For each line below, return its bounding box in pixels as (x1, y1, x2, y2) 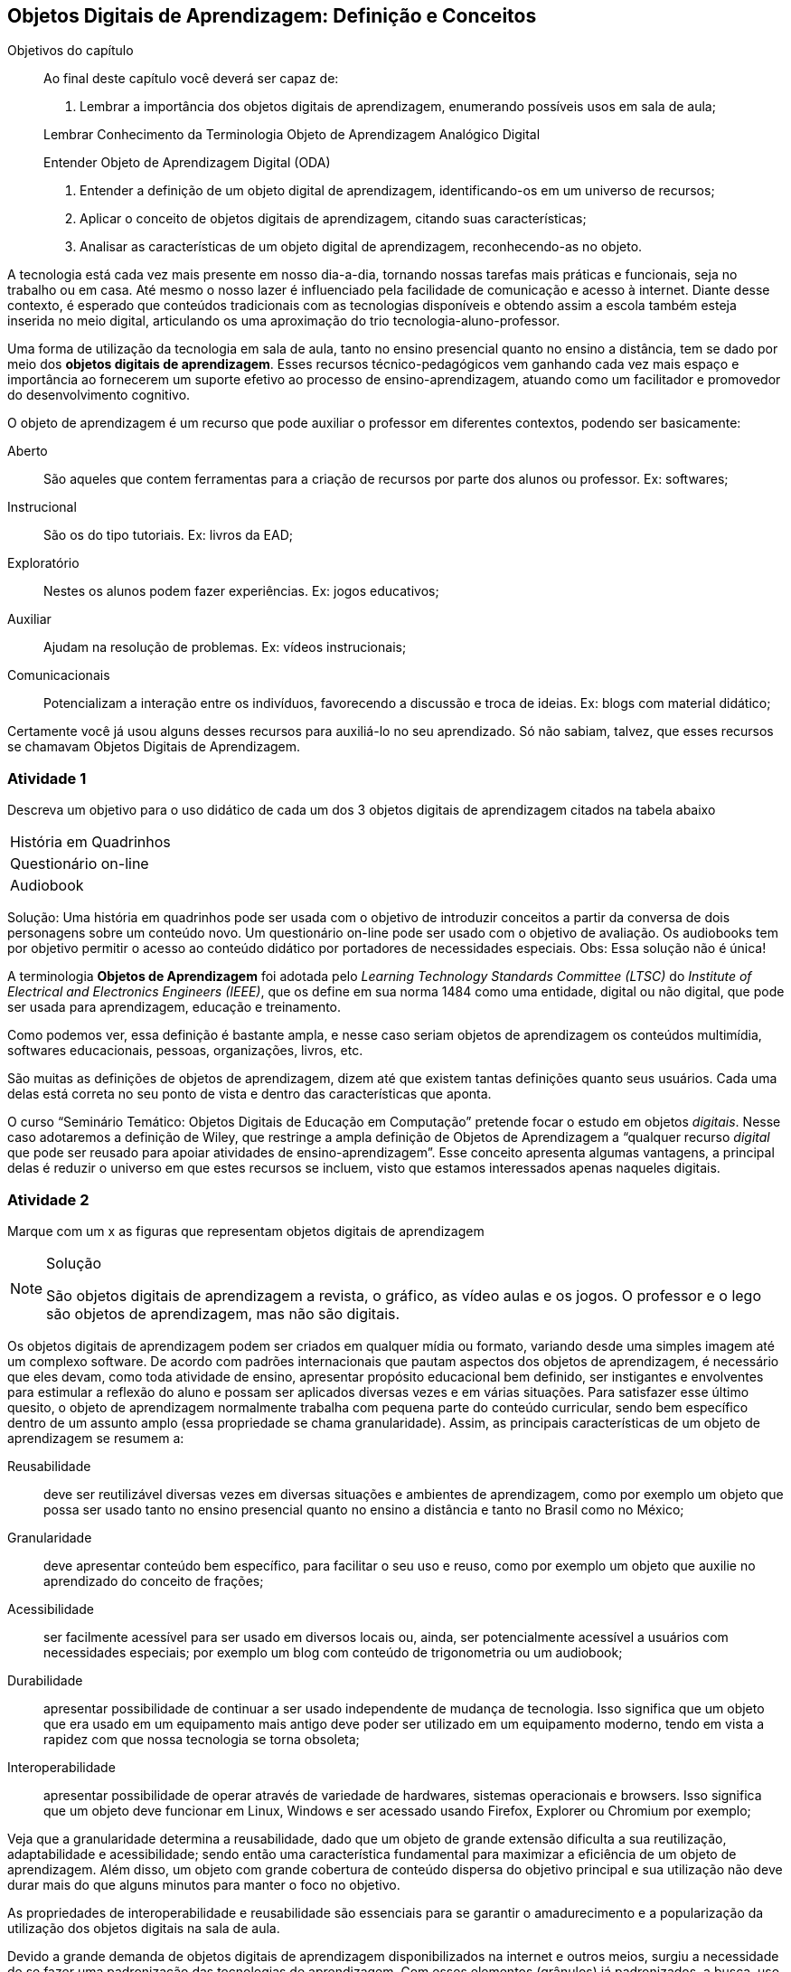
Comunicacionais (7, 667, 110, 684)
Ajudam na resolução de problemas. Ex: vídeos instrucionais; (43, 639, 407, 656)
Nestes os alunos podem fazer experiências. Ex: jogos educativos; (43, 583, 439, 599)
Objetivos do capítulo (7, 42, 134, 59)
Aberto (7, 443, 48, 459)
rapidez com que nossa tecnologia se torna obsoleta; (43, 1731, 360, 1747)
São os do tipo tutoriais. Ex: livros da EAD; (43, 527, 293, 543)
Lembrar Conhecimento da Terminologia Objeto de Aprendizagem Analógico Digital (43, 127, 541, 143)
